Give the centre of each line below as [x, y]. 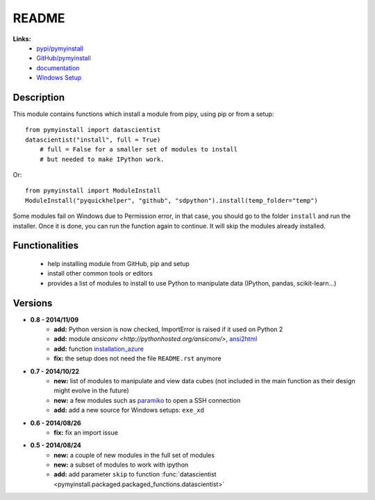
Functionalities [46, 245]
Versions [33, 303]
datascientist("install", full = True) [93, 140]
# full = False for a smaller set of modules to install [138, 150]
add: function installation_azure [99, 349]
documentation [58, 68]
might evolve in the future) [92, 391]
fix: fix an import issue [86, 432]
